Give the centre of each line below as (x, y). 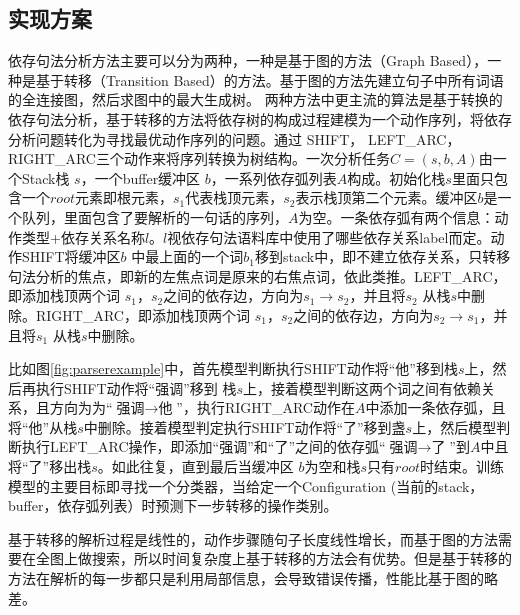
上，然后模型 (454, 426)
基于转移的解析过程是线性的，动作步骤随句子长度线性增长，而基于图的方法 (253, 538)
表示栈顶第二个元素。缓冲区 (386, 197)
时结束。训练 (462, 466)
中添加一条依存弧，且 (435, 407)
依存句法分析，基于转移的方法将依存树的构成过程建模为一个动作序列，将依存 (260, 118)
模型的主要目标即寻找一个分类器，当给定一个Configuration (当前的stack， (246, 485)
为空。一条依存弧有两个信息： (396, 216)
